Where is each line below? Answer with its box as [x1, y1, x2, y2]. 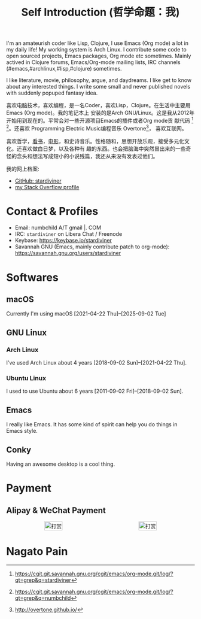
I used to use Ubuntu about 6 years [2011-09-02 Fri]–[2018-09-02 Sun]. [6, 387, 184, 395]
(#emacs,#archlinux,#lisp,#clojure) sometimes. [6, 65, 122, 72]
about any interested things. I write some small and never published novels [6, 83, 190, 90]
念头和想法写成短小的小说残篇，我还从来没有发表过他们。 [16, 152, 159, 159]
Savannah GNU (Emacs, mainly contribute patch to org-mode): [14, 243, 170, 250]
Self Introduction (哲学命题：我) [21, 5, 180, 19]
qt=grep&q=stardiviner [14, 576, 72, 584]
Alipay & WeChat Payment [6, 505, 106, 515]
